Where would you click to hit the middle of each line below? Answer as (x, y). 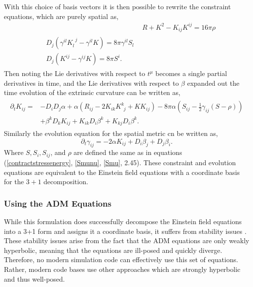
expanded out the (213, 83)
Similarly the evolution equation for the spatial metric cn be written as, (111, 133)
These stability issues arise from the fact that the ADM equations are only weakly (127, 240)
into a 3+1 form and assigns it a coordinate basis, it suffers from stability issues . (125, 231)
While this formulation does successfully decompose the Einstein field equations (123, 221)
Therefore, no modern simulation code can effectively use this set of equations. (121, 259)
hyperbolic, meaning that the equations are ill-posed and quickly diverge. (113, 250)
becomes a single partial (191, 73)
